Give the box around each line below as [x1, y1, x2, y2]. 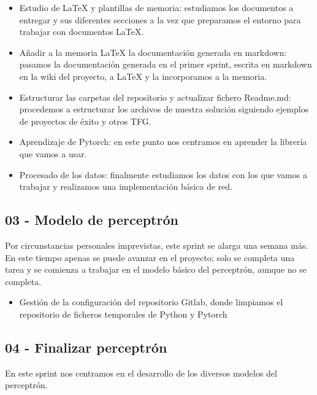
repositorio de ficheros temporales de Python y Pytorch [19, 307, 227, 320]
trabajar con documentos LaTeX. [19, 25, 144, 38]
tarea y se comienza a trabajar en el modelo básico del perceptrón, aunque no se [5, 263, 307, 276]
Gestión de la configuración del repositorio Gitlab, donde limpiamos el [19, 295, 283, 308]
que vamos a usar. [19, 147, 87, 160]
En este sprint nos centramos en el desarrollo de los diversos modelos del [5, 366, 277, 379]
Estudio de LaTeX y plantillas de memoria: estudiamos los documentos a [19, 1, 294, 14]
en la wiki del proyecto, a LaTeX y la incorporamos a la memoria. [19, 69, 267, 82]
